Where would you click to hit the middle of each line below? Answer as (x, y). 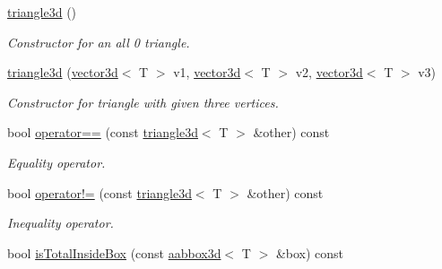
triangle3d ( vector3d (63, 72)
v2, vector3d (329, 72)
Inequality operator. (61, 223)
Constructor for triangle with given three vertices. (143, 102)
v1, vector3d (207, 72)
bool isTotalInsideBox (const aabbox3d (114, 252)
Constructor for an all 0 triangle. (99, 42)
